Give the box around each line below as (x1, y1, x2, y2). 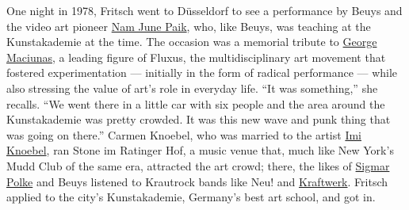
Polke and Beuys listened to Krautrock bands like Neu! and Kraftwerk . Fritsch (6, 173, 388, 189)
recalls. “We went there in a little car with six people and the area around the (6, 95, 385, 112)
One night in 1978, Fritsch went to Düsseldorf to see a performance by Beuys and (6, 2, 403, 18)
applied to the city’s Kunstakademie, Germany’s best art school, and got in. (6, 189, 376, 205)
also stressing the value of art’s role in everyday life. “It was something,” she (6, 79, 378, 96)
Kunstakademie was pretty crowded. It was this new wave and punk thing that (6, 111, 391, 128)
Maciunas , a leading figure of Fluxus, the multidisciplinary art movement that (6, 48, 386, 65)
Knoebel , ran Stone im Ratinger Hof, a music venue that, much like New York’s (6, 142, 394, 158)
